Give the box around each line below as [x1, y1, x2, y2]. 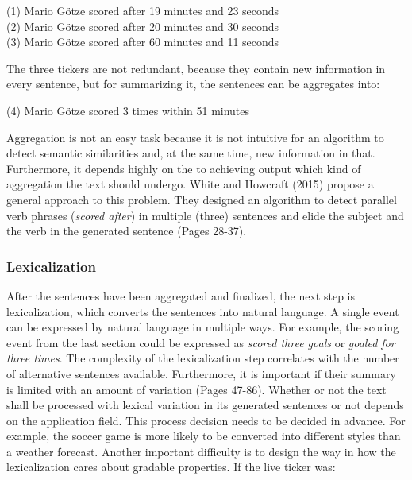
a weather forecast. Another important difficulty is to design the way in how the [6, 443, 396, 459]
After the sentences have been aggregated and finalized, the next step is [6, 287, 356, 304]
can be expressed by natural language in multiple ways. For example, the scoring [6, 319, 399, 335]
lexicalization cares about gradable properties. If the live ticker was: [6, 459, 336, 475]
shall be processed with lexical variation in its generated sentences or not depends [6, 397, 404, 413]
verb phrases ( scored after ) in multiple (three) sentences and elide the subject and [6, 207, 404, 223]
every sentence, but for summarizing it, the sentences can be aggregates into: [6, 75, 380, 92]
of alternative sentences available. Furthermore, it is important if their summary [6, 365, 396, 381]
